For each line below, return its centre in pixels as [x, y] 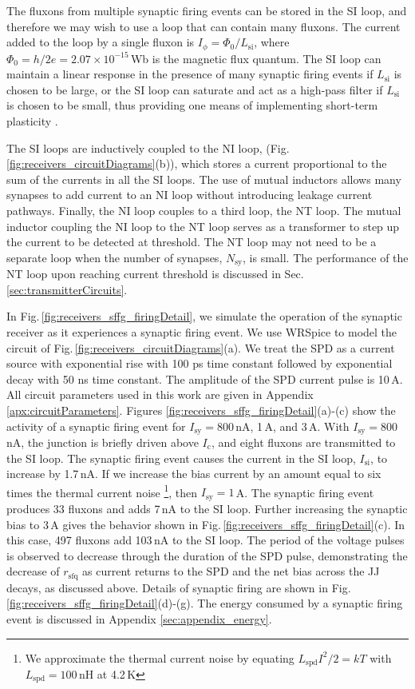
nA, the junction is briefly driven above [103, 442]
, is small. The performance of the [326, 257]
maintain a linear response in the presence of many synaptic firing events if [190, 74]
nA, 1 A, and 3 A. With [292, 426]
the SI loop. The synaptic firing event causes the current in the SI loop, [181, 458]
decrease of [33, 571]
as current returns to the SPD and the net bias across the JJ [231, 571]
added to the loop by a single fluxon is [101, 42]
